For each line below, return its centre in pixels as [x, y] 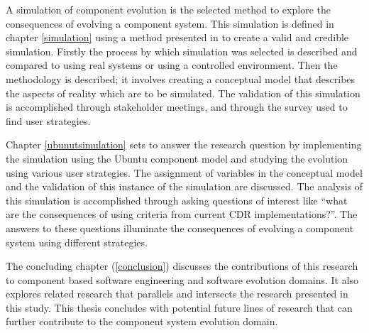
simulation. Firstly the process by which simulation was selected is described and [182, 51]
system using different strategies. [77, 242]
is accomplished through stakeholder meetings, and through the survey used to [177, 107]
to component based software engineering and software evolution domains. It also [182, 279]
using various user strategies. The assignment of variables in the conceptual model [184, 172]
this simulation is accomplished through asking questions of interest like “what [177, 200]
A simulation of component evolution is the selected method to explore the [168, 9]
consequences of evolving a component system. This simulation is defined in [170, 23]
